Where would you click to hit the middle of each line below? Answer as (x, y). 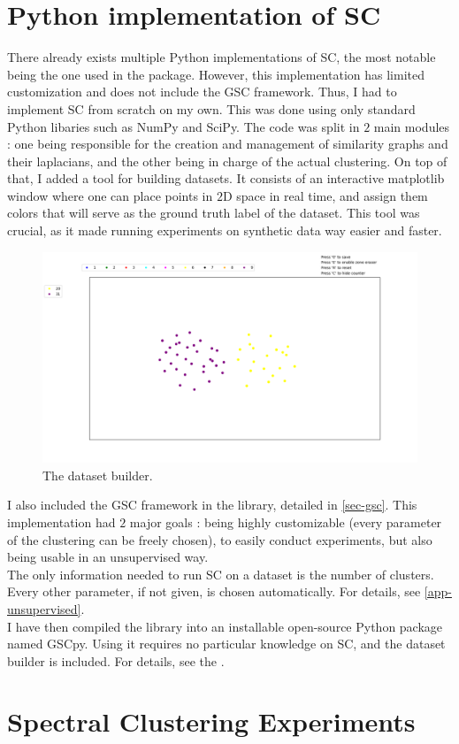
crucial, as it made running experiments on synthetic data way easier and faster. (225, 230)
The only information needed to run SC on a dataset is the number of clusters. (221, 574)
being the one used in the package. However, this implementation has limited (216, 74)
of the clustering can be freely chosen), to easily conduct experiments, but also (220, 539)
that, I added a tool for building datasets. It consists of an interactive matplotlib (226, 178)
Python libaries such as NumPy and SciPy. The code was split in (184, 126)
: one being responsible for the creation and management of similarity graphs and (228, 144)
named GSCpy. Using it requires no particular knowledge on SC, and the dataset (226, 644)
